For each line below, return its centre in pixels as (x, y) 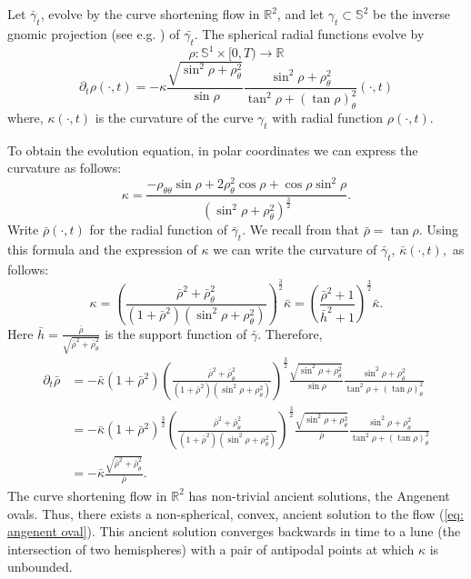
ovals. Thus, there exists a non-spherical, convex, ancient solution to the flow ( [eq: (235, 513)
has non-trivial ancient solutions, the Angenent (319, 495)
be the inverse (411, 14)
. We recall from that (301, 230)
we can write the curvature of (295, 250)
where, (25, 117)
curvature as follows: (65, 168)
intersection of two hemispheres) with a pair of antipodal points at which (211, 549)
